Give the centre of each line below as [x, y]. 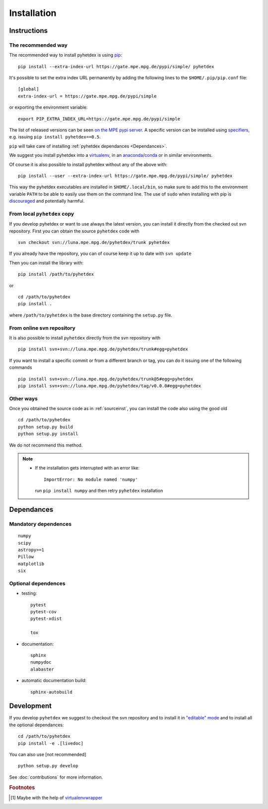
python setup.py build [46, 427]
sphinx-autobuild [51, 692]
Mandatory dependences [40, 524]
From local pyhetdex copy [42, 214]
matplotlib [31, 564]
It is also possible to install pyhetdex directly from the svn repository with [85, 338]
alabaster [42, 669]
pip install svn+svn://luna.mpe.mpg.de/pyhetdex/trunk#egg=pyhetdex [103, 349]
